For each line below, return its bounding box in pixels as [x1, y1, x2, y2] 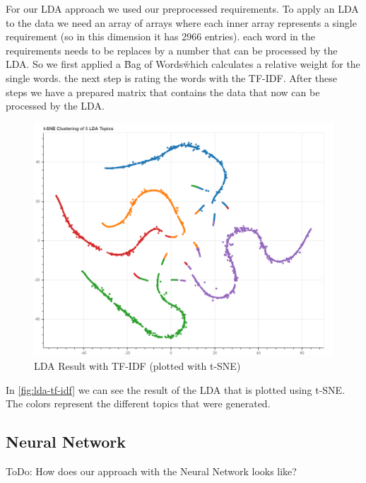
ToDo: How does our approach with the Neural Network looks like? [6, 463, 297, 478]
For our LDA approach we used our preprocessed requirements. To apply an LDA [6, 1, 359, 16]
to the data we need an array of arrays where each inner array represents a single [6, 15, 357, 30]
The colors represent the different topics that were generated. [6, 396, 271, 411]
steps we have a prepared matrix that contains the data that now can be [6, 84, 320, 99]
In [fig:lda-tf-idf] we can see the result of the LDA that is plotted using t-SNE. [6, 382, 346, 397]
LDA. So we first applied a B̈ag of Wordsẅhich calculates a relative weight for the [6, 57, 360, 71]
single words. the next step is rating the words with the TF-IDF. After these [6, 70, 337, 85]
